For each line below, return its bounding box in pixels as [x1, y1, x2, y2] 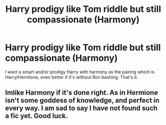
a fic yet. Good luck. [5, 112, 68, 120]
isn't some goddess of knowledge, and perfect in [5, 96, 160, 105]
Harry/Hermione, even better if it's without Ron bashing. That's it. [5, 74, 138, 80]
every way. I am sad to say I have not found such [5, 104, 158, 113]
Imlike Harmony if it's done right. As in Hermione [5, 88, 159, 97]
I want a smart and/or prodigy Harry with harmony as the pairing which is [5, 68, 155, 75]
